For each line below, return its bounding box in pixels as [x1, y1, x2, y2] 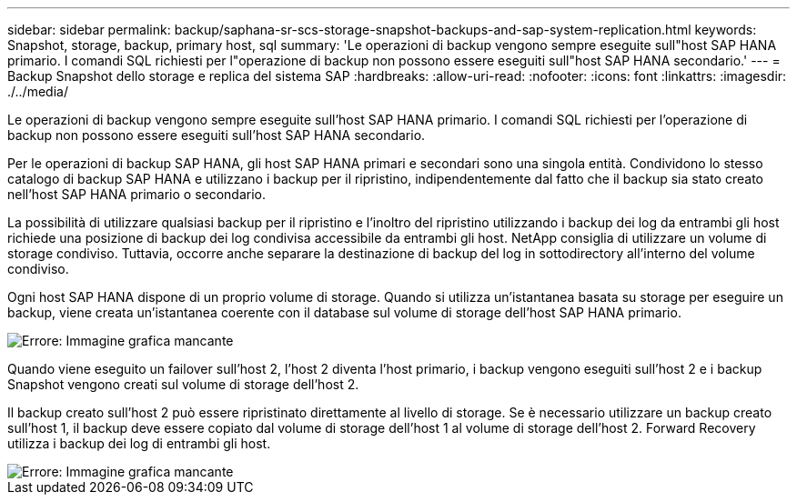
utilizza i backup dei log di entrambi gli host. [7, 436, 271, 451]
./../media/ [7, 84, 68, 99]
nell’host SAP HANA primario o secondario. [7, 186, 267, 202]
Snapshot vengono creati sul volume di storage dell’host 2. [7, 376, 359, 392]
